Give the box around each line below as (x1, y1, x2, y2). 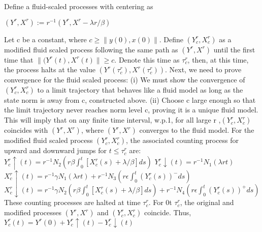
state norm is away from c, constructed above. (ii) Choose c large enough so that (4, 94, 256, 105)
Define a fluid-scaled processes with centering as (4, 1, 153, 11)
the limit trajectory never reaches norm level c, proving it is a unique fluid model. (4, 104, 258, 115)
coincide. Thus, (144, 207, 191, 218)
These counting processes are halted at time (4, 197, 141, 208)
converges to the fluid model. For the (139, 125, 254, 135)
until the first (213, 44, 255, 54)
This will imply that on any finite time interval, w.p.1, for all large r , (4, 114, 221, 125)
